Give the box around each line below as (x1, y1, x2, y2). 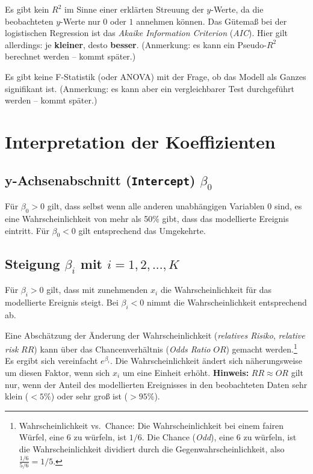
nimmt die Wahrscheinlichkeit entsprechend (146, 296, 307, 309)
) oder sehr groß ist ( (51, 390, 128, 402)
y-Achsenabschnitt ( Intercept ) (5, 170, 196, 189)
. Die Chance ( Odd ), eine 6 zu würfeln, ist (141, 431, 297, 443)
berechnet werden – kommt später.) (5, 50, 136, 63)
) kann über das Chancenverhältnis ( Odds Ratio (34, 342, 211, 355)
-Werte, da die (211, 3, 264, 15)
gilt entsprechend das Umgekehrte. (78, 224, 206, 236)
